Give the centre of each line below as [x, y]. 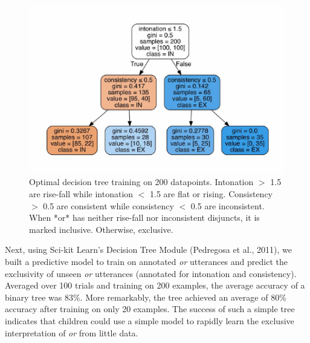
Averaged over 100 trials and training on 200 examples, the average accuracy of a [155, 285]
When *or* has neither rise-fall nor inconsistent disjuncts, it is [144, 217]
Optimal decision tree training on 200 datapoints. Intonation [141, 182]
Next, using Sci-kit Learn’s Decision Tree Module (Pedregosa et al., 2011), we [149, 250]
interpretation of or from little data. [72, 332]
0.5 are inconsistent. [228, 205]
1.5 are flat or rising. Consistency [212, 194]
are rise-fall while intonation [81, 194]
